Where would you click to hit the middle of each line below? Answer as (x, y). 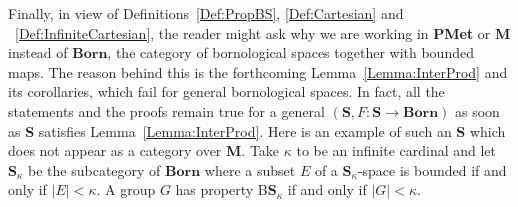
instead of (38, 52)
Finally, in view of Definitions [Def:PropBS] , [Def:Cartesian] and (206, 13)
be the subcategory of (94, 169)
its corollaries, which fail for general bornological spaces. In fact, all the (226, 91)
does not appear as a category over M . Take (144, 150)
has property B (221, 189)
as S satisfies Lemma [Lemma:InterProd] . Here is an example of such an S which (257, 130)
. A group (126, 189)
